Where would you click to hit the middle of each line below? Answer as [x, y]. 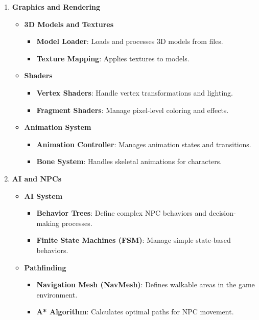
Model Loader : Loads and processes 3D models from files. [130, 41]
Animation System [58, 127]
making [48, 223]
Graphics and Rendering [56, 7]
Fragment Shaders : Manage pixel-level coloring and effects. [133, 110]
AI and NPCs [37, 178]
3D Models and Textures [69, 24]
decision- [222, 213]
